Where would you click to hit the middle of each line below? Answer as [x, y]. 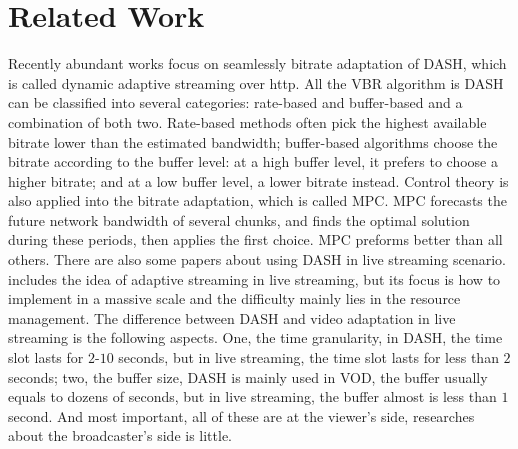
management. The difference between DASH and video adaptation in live [232, 317]
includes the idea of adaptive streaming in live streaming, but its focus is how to [254, 278]
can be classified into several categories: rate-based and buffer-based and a [235, 102]
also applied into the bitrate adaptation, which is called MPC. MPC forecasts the [257, 200]
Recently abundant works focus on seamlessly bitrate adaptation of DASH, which [257, 63]
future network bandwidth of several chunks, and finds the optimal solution [239, 219]
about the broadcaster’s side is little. [120, 435]
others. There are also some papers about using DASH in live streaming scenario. [257, 259]
